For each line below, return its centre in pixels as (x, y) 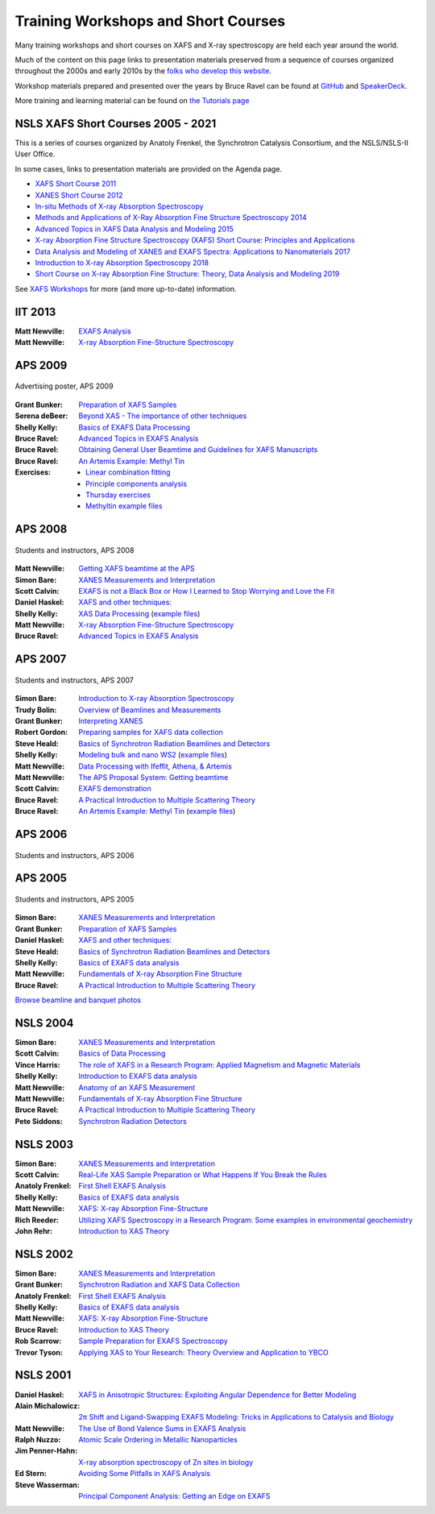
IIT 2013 (35, 311)
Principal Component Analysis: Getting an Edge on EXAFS (174, 1496)
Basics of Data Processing (122, 1054)
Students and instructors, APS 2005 (75, 899)
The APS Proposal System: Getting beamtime (153, 777)
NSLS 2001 (43, 1375)
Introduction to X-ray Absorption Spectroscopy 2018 (122, 263)
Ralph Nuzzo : (38, 1440)
